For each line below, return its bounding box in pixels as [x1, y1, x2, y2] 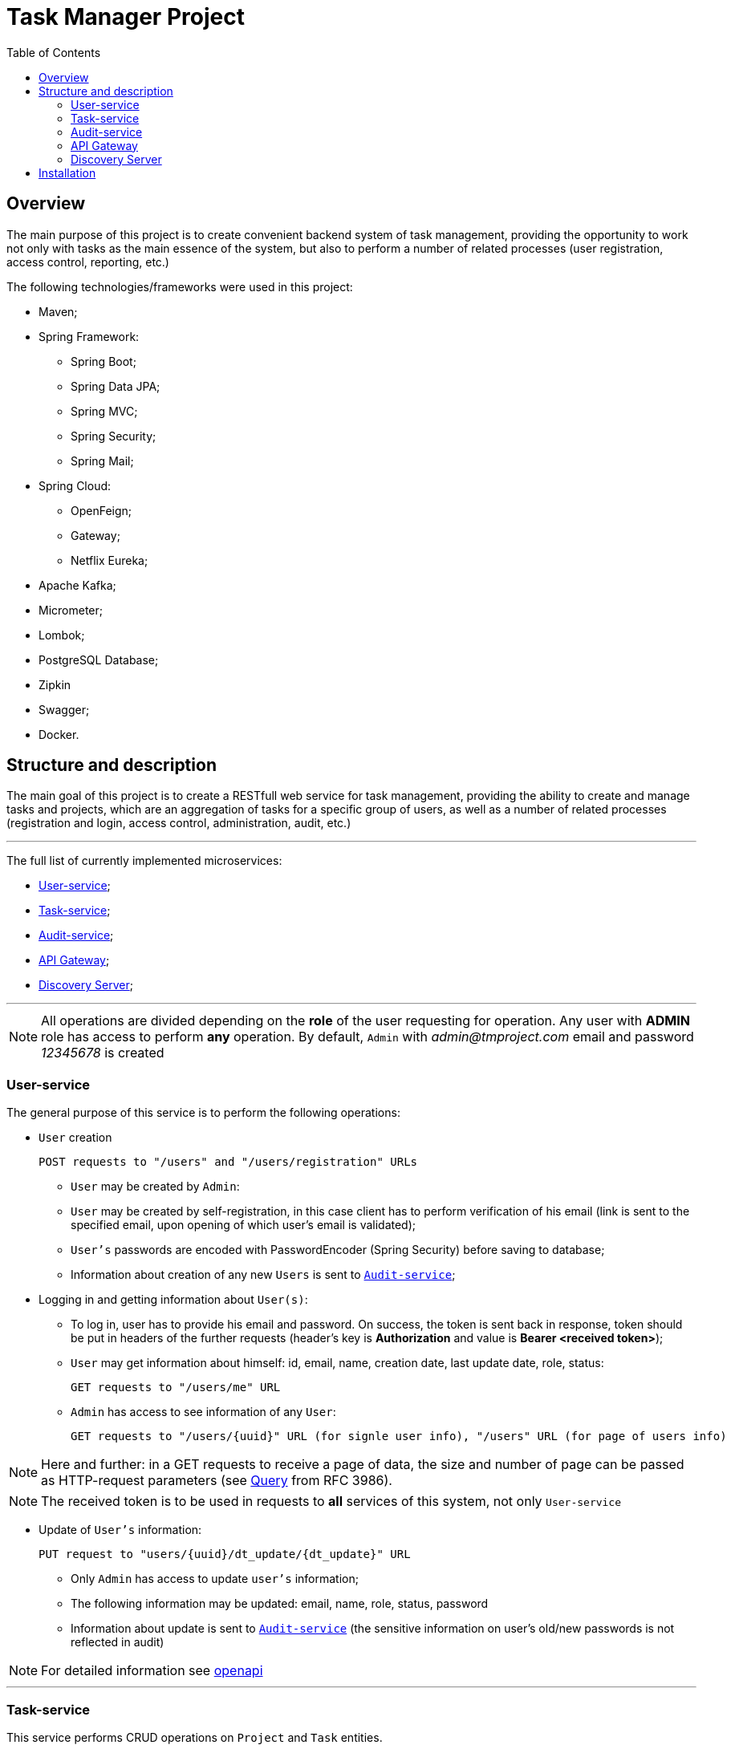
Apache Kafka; [39, 578, 116, 592]
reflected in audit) [71, 1635, 164, 1650]
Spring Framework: [39, 329, 140, 343]
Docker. [39, 727, 79, 741]
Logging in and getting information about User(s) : [39, 1292, 308, 1307]
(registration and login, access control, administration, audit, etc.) [6, 816, 351, 830]
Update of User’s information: [39, 1523, 202, 1537]
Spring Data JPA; [71, 379, 160, 393]
